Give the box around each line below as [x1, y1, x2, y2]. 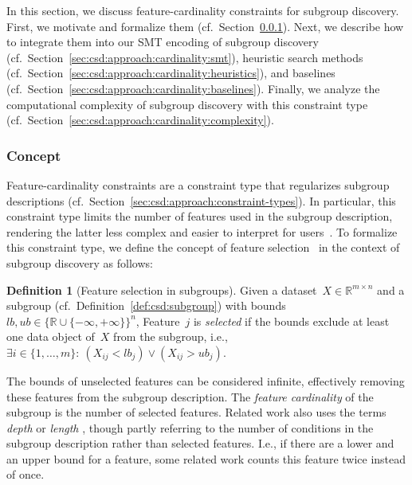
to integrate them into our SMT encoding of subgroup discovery [6, 33, 319, 50]
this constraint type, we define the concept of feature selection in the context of [6, 239, 400, 256]
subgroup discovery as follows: [6, 254, 153, 271]
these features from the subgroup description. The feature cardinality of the [6, 388, 374, 405]
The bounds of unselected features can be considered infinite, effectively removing [6, 372, 405, 389]
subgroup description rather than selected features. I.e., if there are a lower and [6, 435, 394, 452]
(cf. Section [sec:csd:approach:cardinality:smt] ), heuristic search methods [6, 49, 363, 65]
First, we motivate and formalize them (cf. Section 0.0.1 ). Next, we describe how [6, 18, 404, 34]
